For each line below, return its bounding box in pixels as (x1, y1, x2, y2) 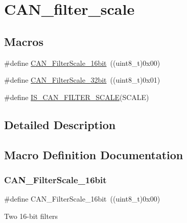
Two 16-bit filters (4, 210, 58, 221)
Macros (4, 33, 43, 49)
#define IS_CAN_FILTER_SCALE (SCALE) (4, 91, 149, 102)
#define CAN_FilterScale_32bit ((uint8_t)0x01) (4, 75, 160, 85)
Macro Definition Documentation (4, 146, 183, 162)
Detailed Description (4, 116, 116, 132)
